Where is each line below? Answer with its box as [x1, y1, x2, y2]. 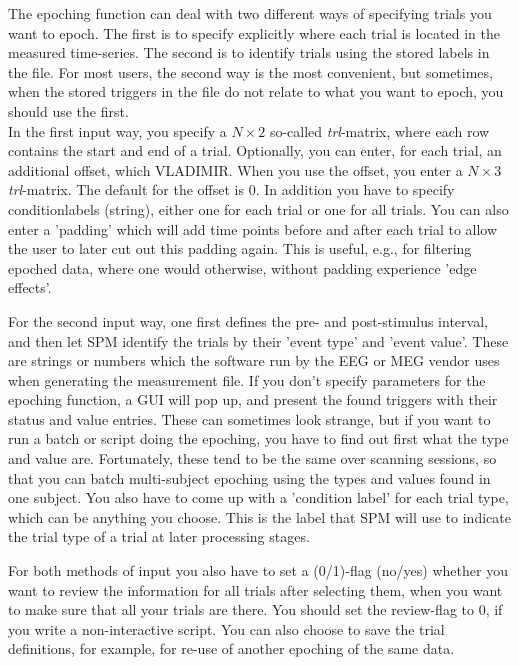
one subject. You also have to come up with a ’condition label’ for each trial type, [8, 487, 509, 508]
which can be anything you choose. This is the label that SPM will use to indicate [8, 506, 511, 527]
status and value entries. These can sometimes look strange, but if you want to [8, 408, 491, 429]
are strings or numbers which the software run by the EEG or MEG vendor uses [8, 350, 500, 371]
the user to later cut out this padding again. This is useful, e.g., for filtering [8, 238, 472, 259]
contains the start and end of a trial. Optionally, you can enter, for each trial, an [8, 140, 502, 161]
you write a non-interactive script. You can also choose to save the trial [8, 618, 445, 639]
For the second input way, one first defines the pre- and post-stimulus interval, [8, 310, 488, 331]
